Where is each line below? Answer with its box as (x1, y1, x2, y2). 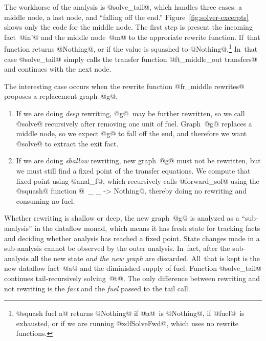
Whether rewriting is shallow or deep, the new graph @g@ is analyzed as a (4, 212, 239, 223)
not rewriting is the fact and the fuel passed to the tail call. (4, 283, 190, 293)
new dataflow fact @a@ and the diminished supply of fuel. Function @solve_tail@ (4, 263, 261, 273)
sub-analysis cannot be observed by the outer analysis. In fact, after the (4, 243, 230, 253)
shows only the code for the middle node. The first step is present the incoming (4, 22, 253, 32)
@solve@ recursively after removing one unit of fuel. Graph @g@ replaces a (16, 118, 252, 129)
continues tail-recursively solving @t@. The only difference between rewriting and (4, 272, 260, 283)
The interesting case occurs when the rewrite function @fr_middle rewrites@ (4, 80, 245, 91)
